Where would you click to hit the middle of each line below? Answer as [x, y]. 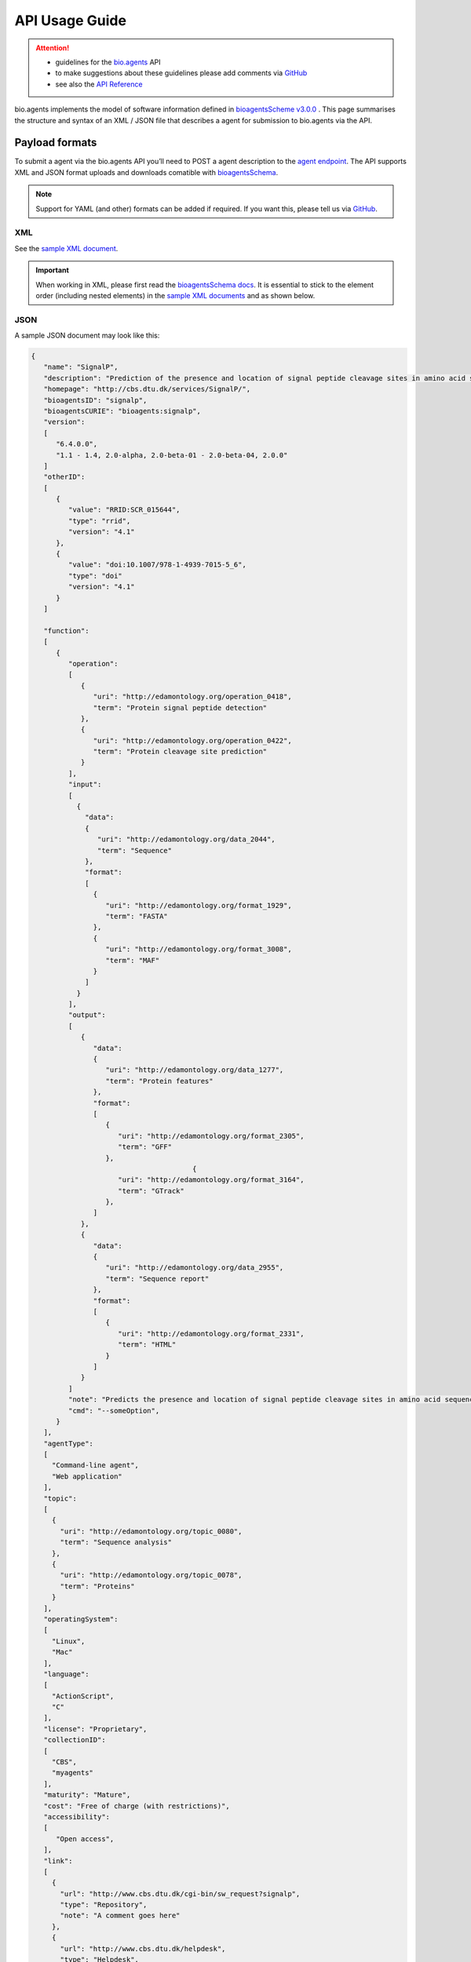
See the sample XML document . [66, 248]
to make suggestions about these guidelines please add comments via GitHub [181, 73]
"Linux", [68, 1641]
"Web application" [87, 1476]
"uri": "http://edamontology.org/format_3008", [199, 949]
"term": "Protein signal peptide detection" [180, 707]
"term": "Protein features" [159, 1081]
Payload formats [56, 142]
